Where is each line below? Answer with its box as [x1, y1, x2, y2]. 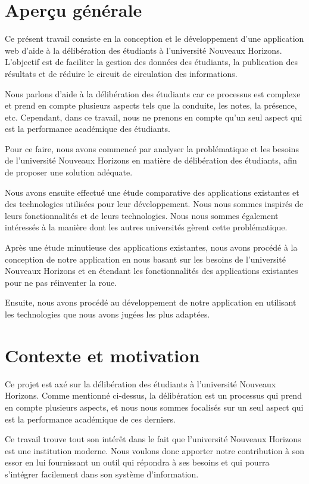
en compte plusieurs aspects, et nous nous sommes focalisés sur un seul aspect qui [5, 400, 304, 413]
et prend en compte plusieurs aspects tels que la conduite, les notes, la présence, [5, 99, 297, 112]
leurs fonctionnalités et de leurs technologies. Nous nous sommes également [5, 209, 279, 221]
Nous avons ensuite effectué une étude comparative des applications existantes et [5, 186, 299, 198]
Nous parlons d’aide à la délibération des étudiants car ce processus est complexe [5, 87, 301, 100]
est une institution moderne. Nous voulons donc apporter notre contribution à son [5, 444, 305, 457]
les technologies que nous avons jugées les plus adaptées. [5, 308, 210, 320]
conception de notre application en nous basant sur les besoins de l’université [5, 252, 286, 265]
